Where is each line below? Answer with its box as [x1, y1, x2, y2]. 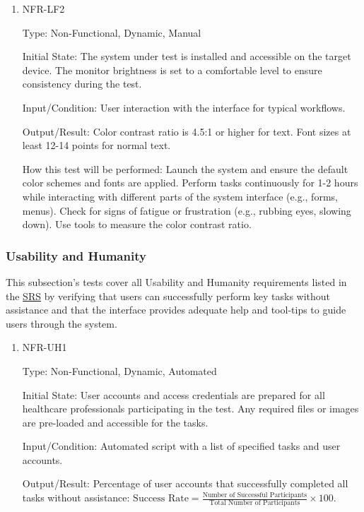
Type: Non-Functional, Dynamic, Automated [22, 363, 217, 378]
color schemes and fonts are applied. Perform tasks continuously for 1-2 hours [22, 175, 358, 190]
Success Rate [133, 494, 189, 504]
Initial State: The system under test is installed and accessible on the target [22, 49, 351, 64]
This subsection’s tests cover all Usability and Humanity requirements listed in [6, 274, 347, 289]
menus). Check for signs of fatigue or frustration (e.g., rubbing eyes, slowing [22, 203, 351, 218]
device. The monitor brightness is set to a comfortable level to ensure [22, 62, 322, 77]
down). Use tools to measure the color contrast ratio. [22, 217, 252, 232]
